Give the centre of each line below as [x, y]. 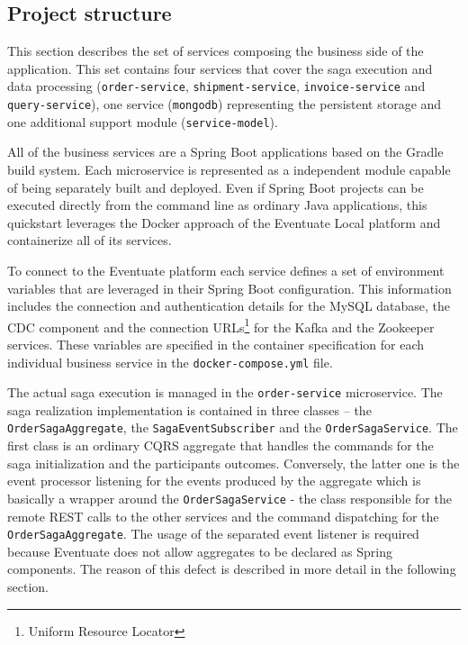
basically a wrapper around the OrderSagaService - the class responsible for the [229, 498]
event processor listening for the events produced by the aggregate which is [214, 481]
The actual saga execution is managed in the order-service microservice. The [225, 392]
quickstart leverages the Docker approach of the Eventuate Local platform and [224, 222]
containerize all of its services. [90, 240]
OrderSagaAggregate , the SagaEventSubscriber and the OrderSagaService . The [233, 427]
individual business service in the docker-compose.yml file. [170, 362]
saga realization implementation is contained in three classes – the [189, 409]
